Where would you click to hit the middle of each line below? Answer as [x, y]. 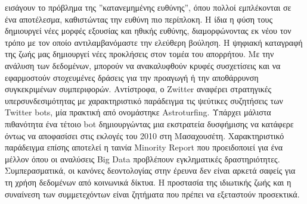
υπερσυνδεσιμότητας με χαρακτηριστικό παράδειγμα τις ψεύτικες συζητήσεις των [144, 100]
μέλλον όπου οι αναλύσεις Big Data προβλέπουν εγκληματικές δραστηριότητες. [142, 159]
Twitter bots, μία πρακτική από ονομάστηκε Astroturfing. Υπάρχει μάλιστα [138, 112]
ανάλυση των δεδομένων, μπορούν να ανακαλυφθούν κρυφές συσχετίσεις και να [143, 65]
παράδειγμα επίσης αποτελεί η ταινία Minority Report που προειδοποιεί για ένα [144, 147]
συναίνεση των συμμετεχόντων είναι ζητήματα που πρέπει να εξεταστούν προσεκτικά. [152, 194]
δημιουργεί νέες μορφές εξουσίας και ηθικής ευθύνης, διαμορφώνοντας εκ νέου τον [148, 31]
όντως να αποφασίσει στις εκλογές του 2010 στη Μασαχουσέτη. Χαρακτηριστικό [145, 135]
